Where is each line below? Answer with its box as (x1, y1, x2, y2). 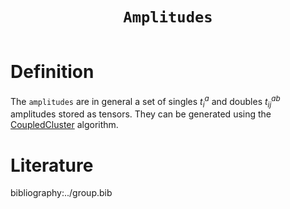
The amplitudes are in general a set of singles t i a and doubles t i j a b (10, 93, 281, 110)
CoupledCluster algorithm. (10, 119, 119, 131)
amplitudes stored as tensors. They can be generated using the (10, 108, 272, 120)
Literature (10, 154, 94, 177)
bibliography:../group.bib (10, 187, 113, 199)
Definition (10, 61, 95, 83)
